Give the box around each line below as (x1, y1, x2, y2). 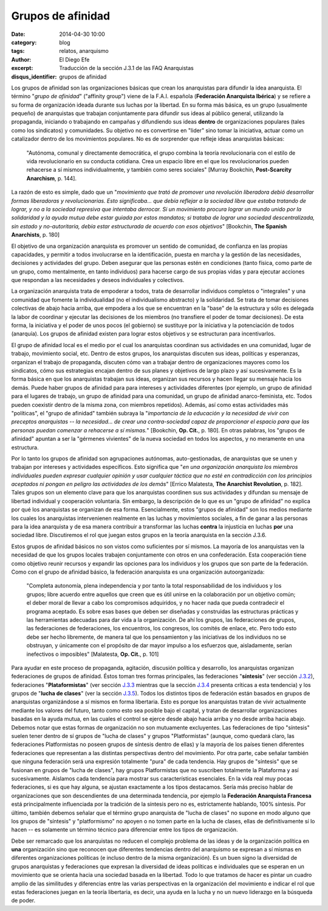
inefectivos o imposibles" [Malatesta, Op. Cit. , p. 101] (26, 650, 159, 658)
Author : (11, 55, 32, 63)
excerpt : (11, 65, 33, 72)
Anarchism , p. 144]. (26, 174, 77, 182)
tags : (11, 47, 25, 55)
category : (11, 38, 37, 46)
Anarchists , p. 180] (11, 231, 60, 239)
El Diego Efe (59, 55, 90, 63)
